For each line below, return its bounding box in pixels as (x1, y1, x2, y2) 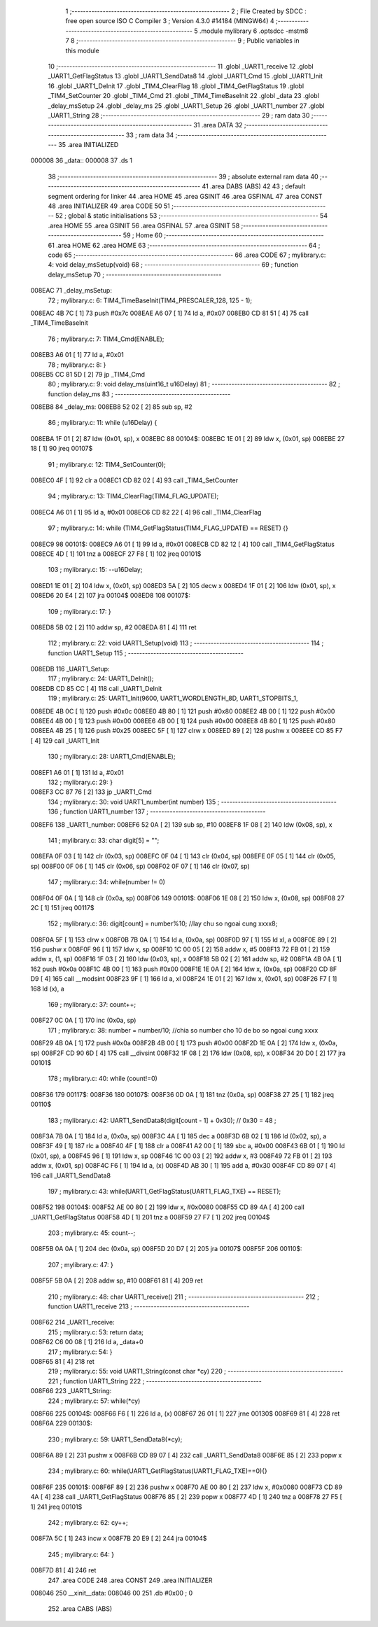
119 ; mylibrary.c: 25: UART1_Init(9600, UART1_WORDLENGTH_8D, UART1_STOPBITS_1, (48, 694, 298, 703)
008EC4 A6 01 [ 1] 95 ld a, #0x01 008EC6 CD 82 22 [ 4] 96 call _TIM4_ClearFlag (30, 508, 262, 516)
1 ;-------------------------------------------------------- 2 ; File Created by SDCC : (65, 7, 307, 15)
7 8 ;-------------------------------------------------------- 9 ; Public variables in (65, 36, 300, 45)
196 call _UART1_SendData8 (30, 1171, 111, 1180)
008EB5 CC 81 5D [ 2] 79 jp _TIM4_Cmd (30, 370, 146, 378)
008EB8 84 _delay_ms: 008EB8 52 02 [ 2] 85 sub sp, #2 (30, 403, 192, 411)
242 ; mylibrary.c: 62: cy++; (48, 1518, 129, 1527)
